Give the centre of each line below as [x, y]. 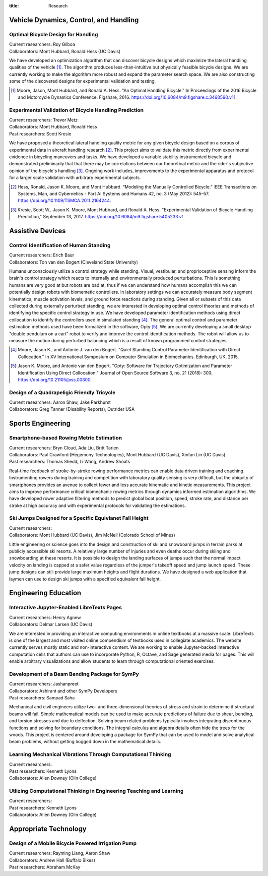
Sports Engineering [40, 423]
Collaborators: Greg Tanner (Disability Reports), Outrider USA [72, 409]
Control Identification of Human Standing [60, 245]
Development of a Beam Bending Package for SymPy [74, 674]
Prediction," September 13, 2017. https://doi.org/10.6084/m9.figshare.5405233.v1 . [101, 217]
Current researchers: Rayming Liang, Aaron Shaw [60, 853]
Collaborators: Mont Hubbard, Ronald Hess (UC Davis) [65, 51]
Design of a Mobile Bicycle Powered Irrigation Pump [73, 843]
